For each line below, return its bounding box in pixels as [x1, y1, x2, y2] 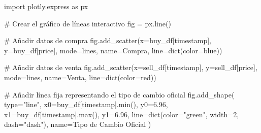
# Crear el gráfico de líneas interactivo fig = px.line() [4, 18, 171, 28]
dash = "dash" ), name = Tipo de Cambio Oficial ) [4, 119, 151, 129]
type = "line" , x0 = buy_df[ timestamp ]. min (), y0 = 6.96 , [4, 99, 168, 110]
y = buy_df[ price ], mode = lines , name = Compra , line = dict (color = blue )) [4, 45, 222, 55]
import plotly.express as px [4, 1, 88, 11]
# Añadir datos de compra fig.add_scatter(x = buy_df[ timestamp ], [4, 35, 211, 46]
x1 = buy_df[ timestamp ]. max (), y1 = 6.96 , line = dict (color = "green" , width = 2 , [4, 109, 239, 119]
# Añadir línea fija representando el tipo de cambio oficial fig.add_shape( [4, 89, 235, 99]
